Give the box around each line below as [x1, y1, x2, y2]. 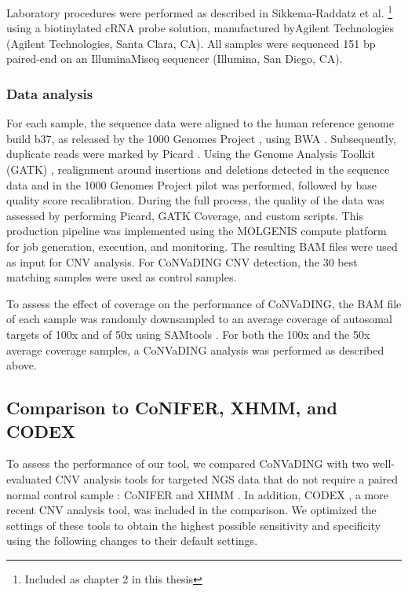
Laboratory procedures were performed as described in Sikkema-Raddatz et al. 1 [6, 2, 393, 20]
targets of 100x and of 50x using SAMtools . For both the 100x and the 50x [6, 325, 370, 342]
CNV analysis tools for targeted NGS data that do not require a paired [55, 470, 399, 487]
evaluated [6, 470, 52, 487]
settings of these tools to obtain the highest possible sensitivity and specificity [6, 517, 381, 533]
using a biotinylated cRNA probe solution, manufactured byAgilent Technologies [6, 20, 395, 36]
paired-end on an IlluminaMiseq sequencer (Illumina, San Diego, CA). [6, 50, 343, 67]
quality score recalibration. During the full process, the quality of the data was [6, 192, 384, 208]
